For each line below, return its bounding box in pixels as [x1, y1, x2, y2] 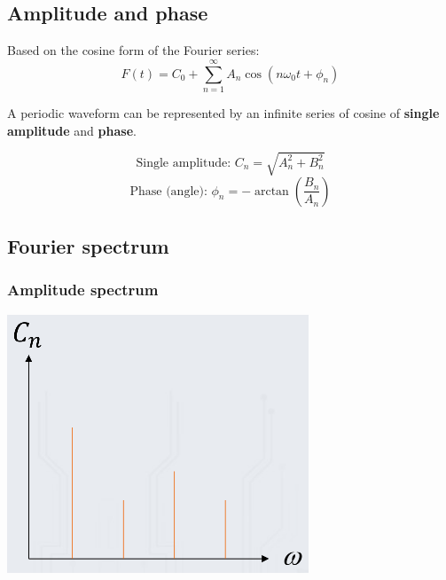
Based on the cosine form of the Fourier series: [7, 41, 260, 59]
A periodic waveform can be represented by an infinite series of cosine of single [7, 103, 440, 121]
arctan [254, 184, 289, 198]
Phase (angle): [129, 184, 207, 198]
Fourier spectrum [7, 232, 169, 260]
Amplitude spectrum [7, 278, 159, 301]
